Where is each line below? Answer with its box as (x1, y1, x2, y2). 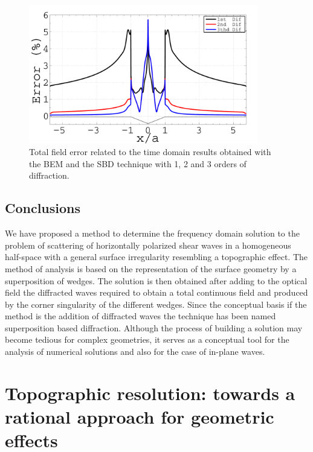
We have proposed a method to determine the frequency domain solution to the (5, 227, 300, 240)
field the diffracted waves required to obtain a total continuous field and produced (5, 286, 308, 299)
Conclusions (5, 199, 81, 217)
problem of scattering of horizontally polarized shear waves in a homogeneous (5, 238, 291, 251)
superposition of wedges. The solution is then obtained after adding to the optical (5, 274, 308, 287)
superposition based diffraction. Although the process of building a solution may (5, 321, 303, 334)
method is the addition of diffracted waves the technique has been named (5, 310, 276, 322)
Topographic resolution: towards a (5, 380, 295, 405)
